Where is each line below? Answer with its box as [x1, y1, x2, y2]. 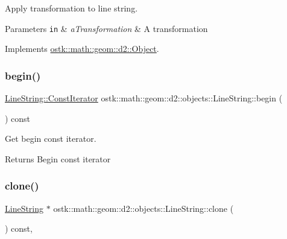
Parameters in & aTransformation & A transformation [5, 22, 208, 34]
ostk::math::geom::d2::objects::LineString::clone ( [53, 202, 234, 214]
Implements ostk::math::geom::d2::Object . [5, 42, 159, 55]
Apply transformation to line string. [5, 2, 138, 14]
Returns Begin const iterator [5, 152, 111, 165]
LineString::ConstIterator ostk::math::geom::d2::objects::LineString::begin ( [5, 92, 283, 104]
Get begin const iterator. [5, 132, 96, 145]
